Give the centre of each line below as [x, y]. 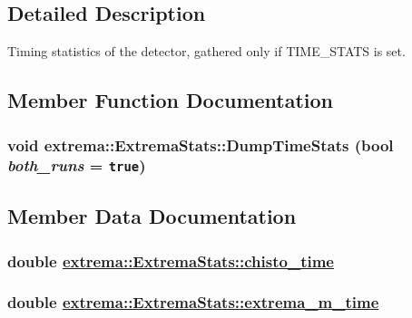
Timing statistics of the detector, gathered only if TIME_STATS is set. [206, 51]
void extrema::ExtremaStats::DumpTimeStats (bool [201, 145]
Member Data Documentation [152, 216]
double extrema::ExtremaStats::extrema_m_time [193, 302]
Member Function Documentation [171, 100]
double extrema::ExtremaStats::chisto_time [171, 260]
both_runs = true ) [77, 165]
